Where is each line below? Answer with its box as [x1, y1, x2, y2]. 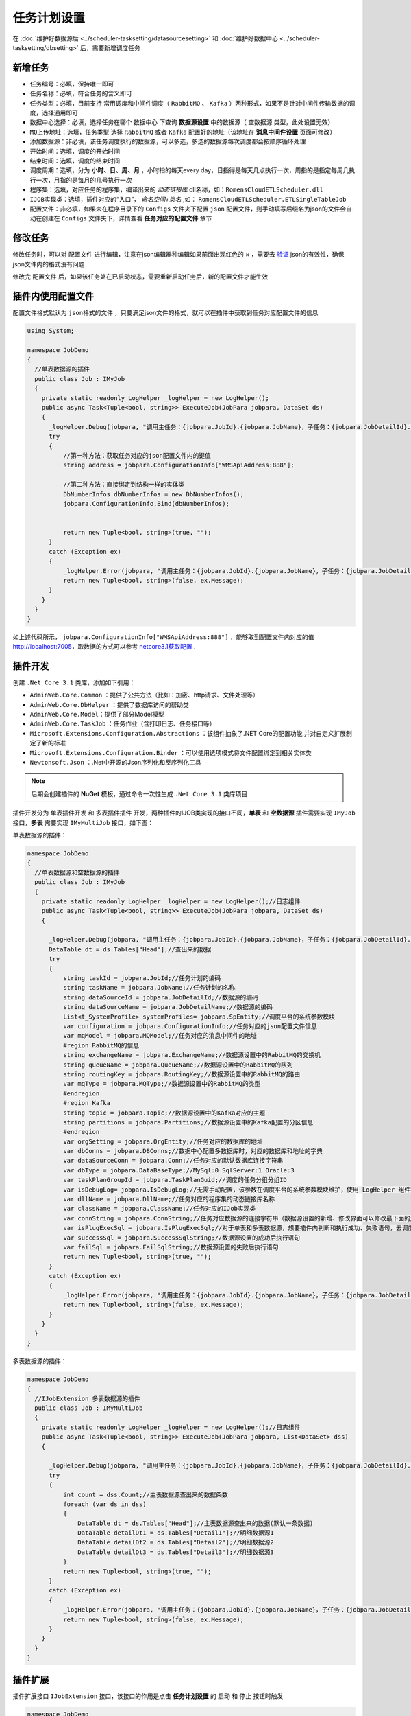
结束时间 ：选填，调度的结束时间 [29, 156, 120, 165]
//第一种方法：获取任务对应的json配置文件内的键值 [62, 452, 212, 459]
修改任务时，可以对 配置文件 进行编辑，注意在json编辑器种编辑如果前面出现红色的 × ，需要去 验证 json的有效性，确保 [12, 251, 345, 259]
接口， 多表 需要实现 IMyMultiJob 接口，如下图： [12, 818, 154, 826]
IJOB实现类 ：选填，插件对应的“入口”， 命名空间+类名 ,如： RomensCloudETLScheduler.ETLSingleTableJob [29, 195, 347, 203]
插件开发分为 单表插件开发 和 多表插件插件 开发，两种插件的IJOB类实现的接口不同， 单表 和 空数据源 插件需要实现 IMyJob [12, 809, 356, 817]
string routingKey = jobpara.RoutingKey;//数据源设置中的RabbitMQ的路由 [62, 1070, 301, 1078]
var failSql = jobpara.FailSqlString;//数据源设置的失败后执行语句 [62, 1243, 279, 1251]
